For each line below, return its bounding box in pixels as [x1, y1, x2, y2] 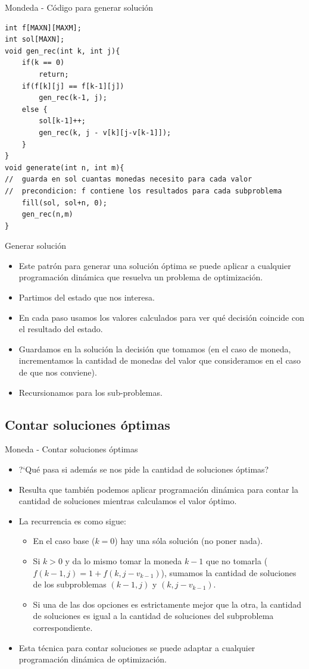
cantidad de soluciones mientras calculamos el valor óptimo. [18, 495, 237, 507]
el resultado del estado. [18, 323, 103, 335]
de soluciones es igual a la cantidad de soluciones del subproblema [33, 609, 274, 622]
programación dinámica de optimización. [18, 653, 167, 665]
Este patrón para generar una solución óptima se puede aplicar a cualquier [18, 259, 291, 271]
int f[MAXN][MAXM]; [5, 23, 82, 32]
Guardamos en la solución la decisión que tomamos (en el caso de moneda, [18, 342, 291, 355]
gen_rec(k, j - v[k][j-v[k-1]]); [39, 128, 171, 137]
